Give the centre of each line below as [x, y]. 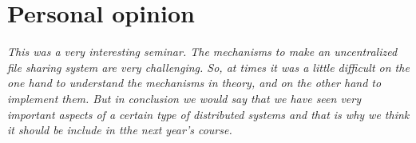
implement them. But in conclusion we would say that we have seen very [184, 98]
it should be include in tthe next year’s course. [120, 130]
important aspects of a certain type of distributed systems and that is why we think [208, 114]
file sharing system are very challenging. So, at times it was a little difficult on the [208, 67]
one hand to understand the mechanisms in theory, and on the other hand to [194, 83]
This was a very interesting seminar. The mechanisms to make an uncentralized [202, 52]
